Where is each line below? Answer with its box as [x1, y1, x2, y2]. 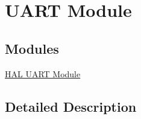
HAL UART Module [5, 67, 81, 80]
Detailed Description [5, 97, 137, 115]
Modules [5, 39, 59, 57]
